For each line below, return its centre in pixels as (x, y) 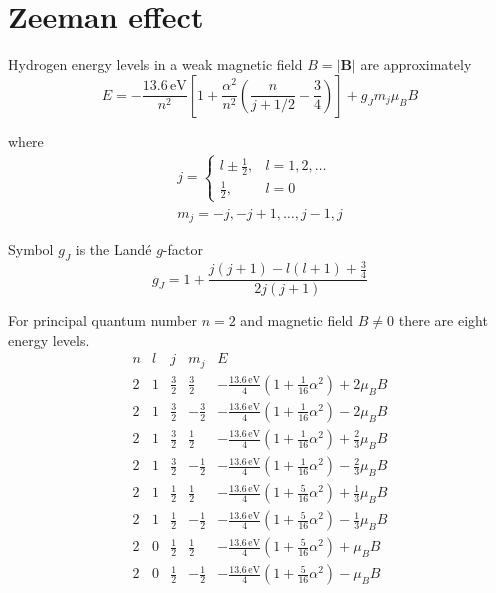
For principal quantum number (102, 320)
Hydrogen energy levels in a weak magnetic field (155, 64)
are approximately (416, 64)
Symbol (31, 249)
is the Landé (113, 249)
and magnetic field (297, 320)
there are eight (443, 320)
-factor (182, 249)
